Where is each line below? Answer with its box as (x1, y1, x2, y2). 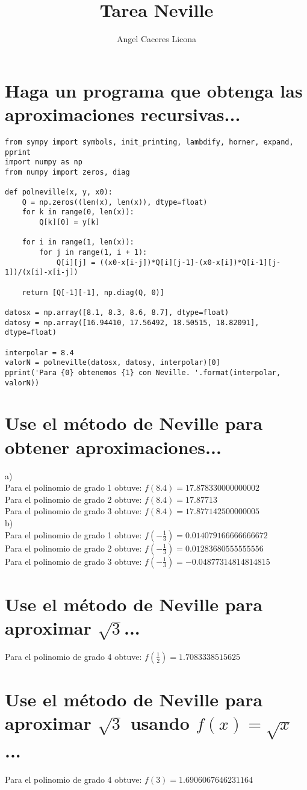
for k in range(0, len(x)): (22, 208, 134, 217)
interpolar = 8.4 (5, 348, 74, 357)
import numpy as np (5, 158, 82, 167)
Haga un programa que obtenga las (5, 78, 303, 102)
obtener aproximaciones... (5, 434, 222, 459)
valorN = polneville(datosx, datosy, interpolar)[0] (5, 358, 220, 367)
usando (130, 711, 190, 735)
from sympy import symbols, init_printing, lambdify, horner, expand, (5, 137, 294, 146)
